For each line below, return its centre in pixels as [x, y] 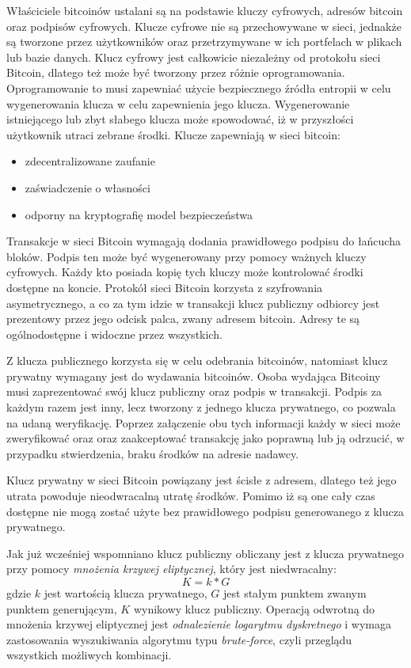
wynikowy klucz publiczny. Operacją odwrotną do [254, 608]
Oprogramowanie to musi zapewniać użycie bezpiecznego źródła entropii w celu [199, 87]
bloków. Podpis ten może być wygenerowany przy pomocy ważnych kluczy [186, 256]
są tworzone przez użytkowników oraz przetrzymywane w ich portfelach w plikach [204, 42]
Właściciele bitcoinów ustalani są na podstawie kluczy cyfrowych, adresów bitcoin [205, 10]
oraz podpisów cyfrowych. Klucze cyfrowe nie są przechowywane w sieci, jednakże [204, 26]
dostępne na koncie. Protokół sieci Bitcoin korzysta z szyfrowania [165, 287]
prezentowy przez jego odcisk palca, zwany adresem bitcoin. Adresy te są [183, 319]
